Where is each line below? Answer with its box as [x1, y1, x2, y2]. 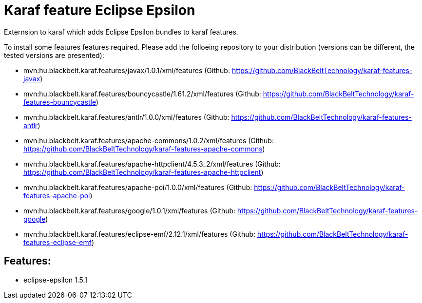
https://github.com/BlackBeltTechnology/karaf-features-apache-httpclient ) [23, 168, 264, 176]
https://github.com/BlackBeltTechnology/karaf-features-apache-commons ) [23, 144, 265, 153]
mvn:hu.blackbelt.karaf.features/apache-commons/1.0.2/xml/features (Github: [23, 136, 274, 145]
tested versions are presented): [4, 51, 104, 59]
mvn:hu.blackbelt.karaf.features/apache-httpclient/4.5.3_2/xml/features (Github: [23, 159, 281, 168]
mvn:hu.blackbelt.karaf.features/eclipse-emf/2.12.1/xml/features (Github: [23, 229, 256, 238]
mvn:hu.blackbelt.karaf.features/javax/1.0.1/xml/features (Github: [23, 66, 230, 75]
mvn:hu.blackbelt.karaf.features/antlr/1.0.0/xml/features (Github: [23, 113, 230, 121]
